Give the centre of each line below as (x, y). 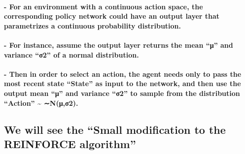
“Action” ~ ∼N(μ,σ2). (41, 103)
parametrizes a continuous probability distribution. (93, 25)
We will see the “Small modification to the (115, 129)
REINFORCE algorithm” (70, 143)
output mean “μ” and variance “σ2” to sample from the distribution (122, 93)
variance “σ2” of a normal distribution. (71, 54)
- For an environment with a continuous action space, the (104, 6)
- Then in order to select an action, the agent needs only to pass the (123, 74)
